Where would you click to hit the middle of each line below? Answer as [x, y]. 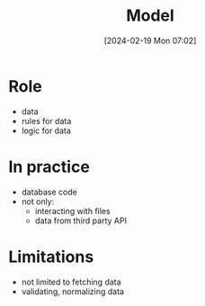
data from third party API [81, 220]
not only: [38, 201]
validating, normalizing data [73, 291]
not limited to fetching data [71, 282]
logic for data [46, 130]
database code [49, 192]
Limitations [51, 256]
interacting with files [72, 211]
